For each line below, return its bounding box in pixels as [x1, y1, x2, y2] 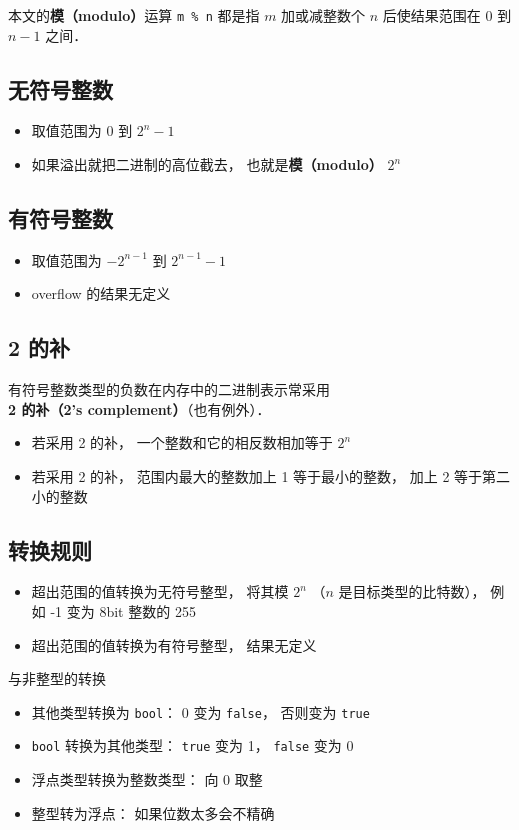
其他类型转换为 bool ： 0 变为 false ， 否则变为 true [31, 701, 370, 722]
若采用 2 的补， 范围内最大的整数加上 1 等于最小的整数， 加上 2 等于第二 [31, 466, 511, 487]
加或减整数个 [281, 5, 366, 25]
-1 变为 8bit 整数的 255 [50, 601, 196, 621]
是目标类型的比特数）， [338, 581, 486, 602]
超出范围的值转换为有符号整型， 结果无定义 [31, 634, 317, 655]
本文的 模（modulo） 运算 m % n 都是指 [8, 5, 260, 25]
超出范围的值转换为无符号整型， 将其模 [31, 581, 289, 602]
